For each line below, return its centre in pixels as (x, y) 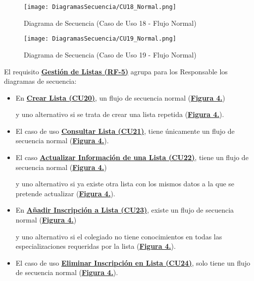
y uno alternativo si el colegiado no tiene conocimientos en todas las (119, 236)
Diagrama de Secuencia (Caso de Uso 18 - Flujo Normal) (110, 23)
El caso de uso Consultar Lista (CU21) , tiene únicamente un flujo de (125, 131)
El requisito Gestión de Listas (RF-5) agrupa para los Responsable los (116, 71)
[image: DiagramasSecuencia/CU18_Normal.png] (100, 7)
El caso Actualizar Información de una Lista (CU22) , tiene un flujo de (132, 157)
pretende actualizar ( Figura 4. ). (65, 193)
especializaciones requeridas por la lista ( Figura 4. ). (96, 246)
